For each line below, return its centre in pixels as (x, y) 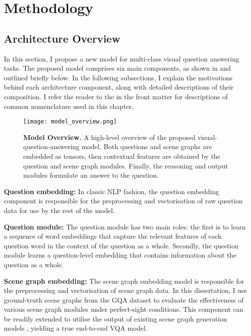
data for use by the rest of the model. (59, 210)
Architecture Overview (62, 38)
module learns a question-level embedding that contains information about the (120, 255)
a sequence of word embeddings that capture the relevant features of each (113, 236)
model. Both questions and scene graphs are (147, 146)
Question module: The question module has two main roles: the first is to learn (125, 226)
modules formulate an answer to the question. (91, 175)
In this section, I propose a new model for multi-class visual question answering (122, 58)
